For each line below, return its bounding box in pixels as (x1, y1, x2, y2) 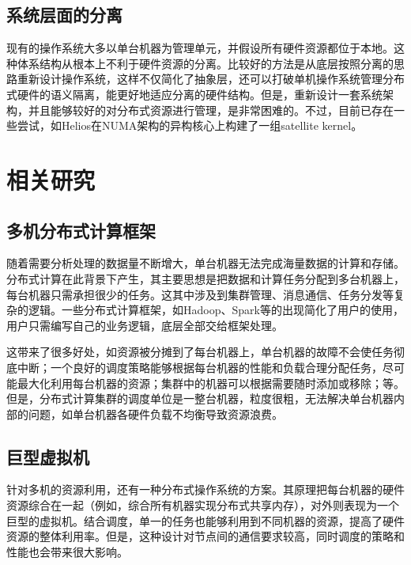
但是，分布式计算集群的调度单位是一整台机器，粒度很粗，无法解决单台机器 (6, 390, 394, 407)
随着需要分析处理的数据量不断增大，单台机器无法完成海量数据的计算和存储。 (6, 255, 405, 271)
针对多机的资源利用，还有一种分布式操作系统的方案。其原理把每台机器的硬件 (6, 481, 405, 498)
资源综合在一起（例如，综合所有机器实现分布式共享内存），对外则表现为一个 (6, 497, 399, 514)
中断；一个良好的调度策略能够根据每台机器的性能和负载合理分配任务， (17, 358, 383, 375)
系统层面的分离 (6, 2, 123, 27)
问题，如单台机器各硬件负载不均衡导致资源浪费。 (28, 405, 283, 422)
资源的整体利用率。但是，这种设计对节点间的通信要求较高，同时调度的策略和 (6, 528, 405, 544)
